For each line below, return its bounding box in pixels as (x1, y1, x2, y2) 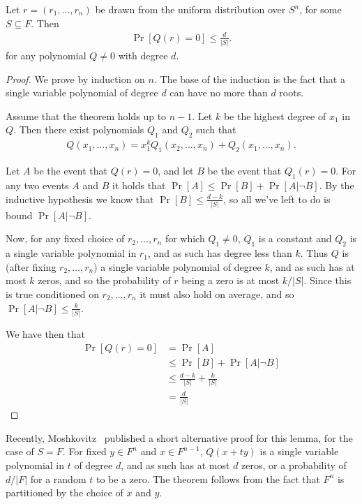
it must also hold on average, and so (139, 287, 294, 301)
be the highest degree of (223, 108, 326, 123)
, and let (158, 163, 194, 178)
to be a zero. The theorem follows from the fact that (96, 471, 320, 486)
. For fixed (62, 444, 107, 459)
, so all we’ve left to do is (223, 191, 331, 206)
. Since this (303, 273, 352, 288)
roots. (279, 85, 304, 100)
